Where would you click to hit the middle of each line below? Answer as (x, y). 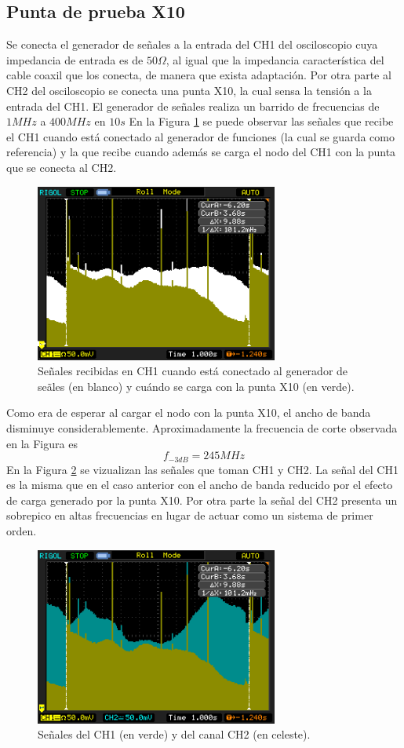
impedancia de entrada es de (75, 59)
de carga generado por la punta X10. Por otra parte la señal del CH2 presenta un (202, 500)
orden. (22, 531)
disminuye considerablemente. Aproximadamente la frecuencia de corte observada (202, 428)
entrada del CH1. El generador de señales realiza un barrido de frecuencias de (193, 106)
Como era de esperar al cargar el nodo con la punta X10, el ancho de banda (189, 412)
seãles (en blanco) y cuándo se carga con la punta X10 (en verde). (196, 386)
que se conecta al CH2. (62, 167)
